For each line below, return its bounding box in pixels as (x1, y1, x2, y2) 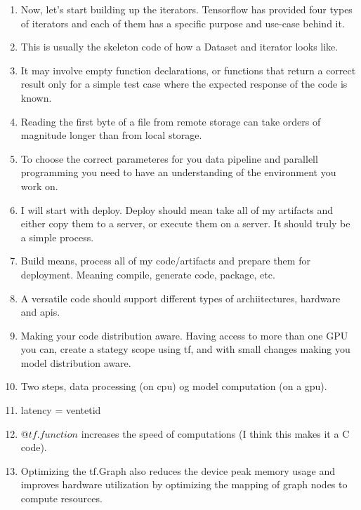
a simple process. (20, 229, 94, 244)
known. (20, 90, 52, 105)
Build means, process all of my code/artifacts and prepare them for (20, 253, 310, 268)
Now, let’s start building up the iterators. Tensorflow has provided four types (20, 2, 353, 16)
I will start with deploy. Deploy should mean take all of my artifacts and (20, 202, 334, 217)
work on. (20, 178, 58, 193)
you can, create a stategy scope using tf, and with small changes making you (20, 342, 350, 356)
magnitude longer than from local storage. (20, 128, 202, 142)
